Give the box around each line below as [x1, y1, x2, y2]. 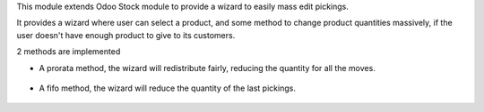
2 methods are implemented [16, 46, 121, 57]
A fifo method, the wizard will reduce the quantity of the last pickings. [39, 83, 296, 93]
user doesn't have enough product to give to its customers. [16, 29, 236, 40]
